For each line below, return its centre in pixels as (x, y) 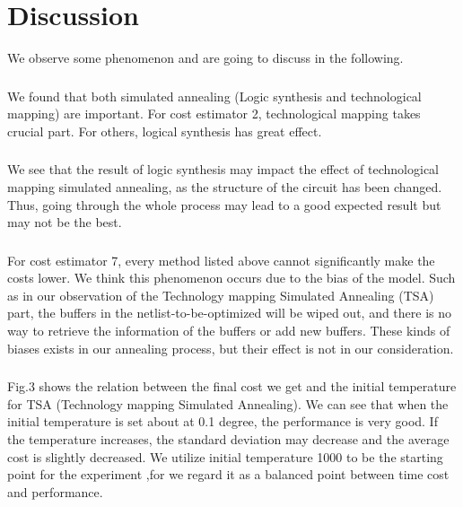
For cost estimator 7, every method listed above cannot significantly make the (221, 260)
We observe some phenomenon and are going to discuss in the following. (205, 58)
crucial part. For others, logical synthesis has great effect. (165, 131)
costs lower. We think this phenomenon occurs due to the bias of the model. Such (231, 278)
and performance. (55, 491)
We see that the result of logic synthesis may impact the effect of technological (223, 169)
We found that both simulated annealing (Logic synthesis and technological (214, 96)
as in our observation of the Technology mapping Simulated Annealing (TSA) (221, 295)
